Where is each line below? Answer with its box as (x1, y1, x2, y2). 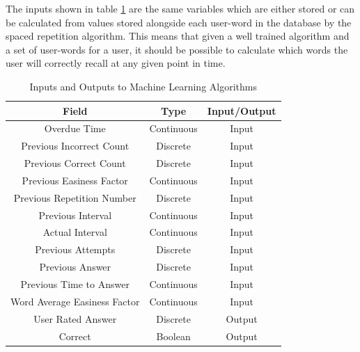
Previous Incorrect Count (21, 138, 130, 153)
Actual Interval (42, 225, 107, 239)
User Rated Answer (33, 311, 117, 326)
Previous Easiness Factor (22, 173, 128, 187)
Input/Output (207, 103, 276, 118)
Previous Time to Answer (20, 277, 130, 291)
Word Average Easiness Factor (10, 294, 140, 308)
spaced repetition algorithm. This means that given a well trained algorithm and (6, 29, 350, 43)
